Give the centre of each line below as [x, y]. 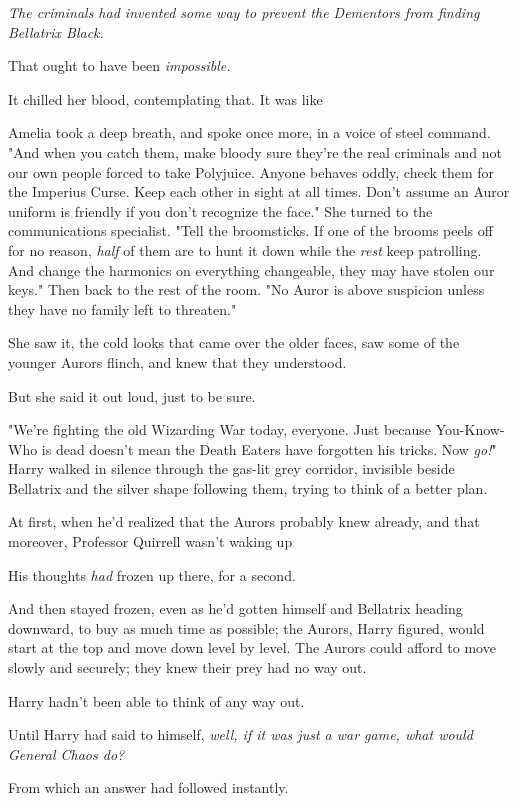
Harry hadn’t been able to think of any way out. [156, 700]
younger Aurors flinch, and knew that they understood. [177, 361]
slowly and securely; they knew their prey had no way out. [187, 667]
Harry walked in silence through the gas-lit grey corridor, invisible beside [231, 468]
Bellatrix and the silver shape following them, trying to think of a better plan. [248, 487]
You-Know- [470, 429]
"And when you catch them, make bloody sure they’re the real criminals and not [255, 151]
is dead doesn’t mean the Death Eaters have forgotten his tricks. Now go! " [269, 448]
